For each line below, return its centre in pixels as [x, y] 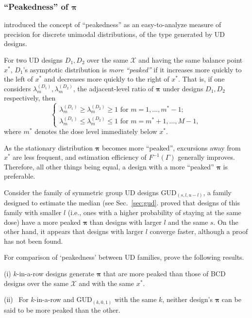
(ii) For [16, 299]
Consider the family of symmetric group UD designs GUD [90, 192]
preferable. [20, 176]
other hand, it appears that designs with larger [74, 231]
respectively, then [30, 98]
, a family [217, 192]
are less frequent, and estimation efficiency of [80, 157]
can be [231, 299]
